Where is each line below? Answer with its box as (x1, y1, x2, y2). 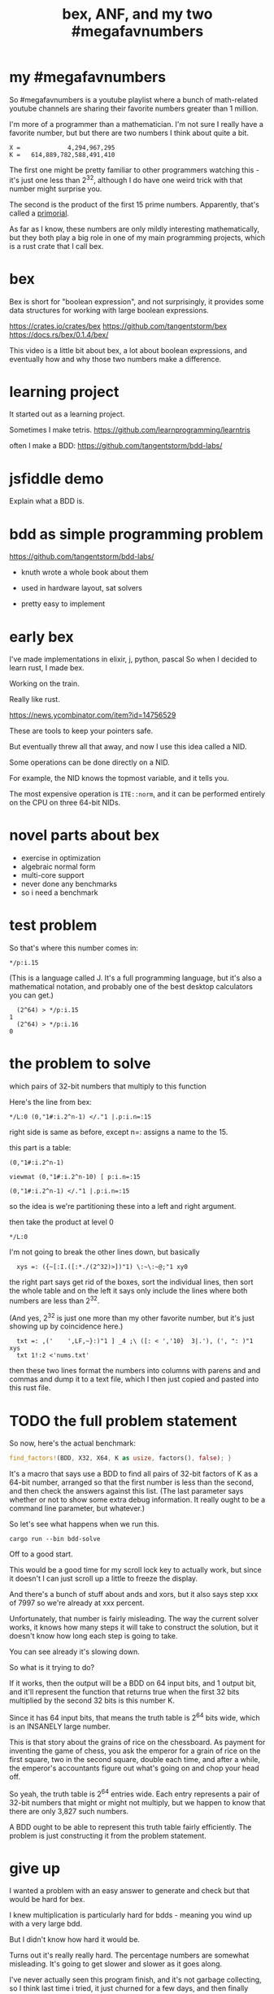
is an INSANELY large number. (9, 1721, 111, 1731)
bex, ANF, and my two (62, 5, 213, 24)
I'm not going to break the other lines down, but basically (9, 1247, 200, 1257)
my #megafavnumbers (9, 68, 166, 86)
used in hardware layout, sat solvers (20, 583, 143, 593)
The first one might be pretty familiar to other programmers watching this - (9, 164, 259, 175)
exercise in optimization (20, 853, 101, 863)
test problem (9, 916, 98, 935)
